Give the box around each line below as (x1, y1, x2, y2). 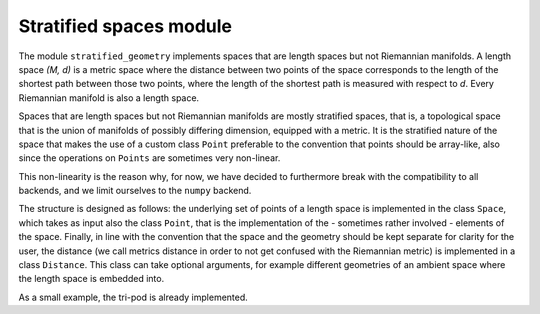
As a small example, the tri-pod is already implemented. (18, 291, 249, 303)
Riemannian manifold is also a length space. (18, 91, 200, 104)
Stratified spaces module (18, 15, 233, 37)
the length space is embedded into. (18, 273, 165, 285)
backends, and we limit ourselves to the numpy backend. (18, 185, 252, 197)
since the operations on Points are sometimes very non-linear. (18, 152, 281, 164)
